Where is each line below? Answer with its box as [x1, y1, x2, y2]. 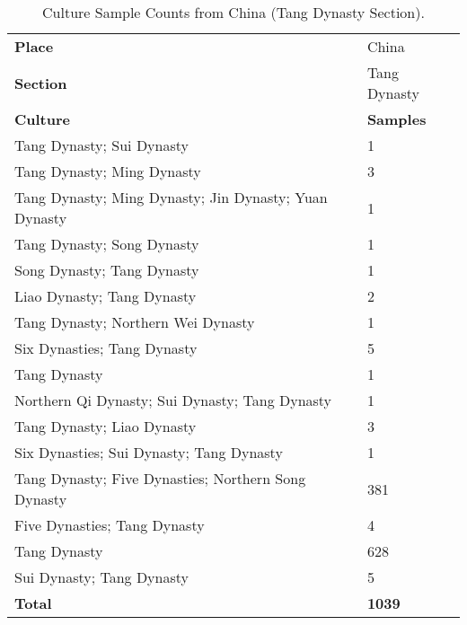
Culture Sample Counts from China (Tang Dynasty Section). [42, 2, 425, 22]
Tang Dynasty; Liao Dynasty [14, 416, 197, 436]
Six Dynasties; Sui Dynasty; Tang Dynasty [14, 442, 283, 462]
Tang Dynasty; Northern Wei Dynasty [14, 312, 255, 332]
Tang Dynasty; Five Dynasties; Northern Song [14, 468, 306, 489]
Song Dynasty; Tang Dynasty [14, 260, 199, 280]
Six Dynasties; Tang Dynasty [14, 338, 198, 358]
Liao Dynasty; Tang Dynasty [14, 286, 197, 306]
